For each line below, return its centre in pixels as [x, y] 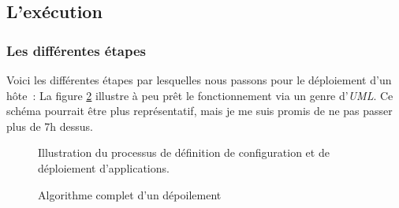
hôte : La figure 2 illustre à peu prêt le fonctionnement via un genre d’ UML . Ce [200, 95]
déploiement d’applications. [104, 167]
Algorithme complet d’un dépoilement [130, 194]
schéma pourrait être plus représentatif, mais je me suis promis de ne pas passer [199, 111]
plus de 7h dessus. [50, 126]
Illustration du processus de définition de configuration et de [184, 152]
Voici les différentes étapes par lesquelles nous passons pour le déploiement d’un [199, 80]
